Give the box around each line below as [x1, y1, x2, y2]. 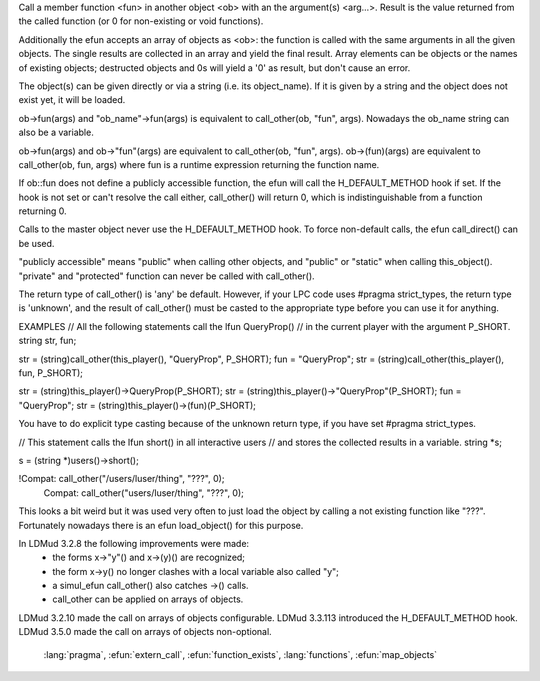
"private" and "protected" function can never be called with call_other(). [18, 270, 315, 282]
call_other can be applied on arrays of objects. [52, 593, 244, 605]
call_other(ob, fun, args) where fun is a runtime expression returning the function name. [18, 158, 380, 170]
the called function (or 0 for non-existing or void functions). [18, 15, 264, 27]
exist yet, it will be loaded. [18, 94, 126, 106]
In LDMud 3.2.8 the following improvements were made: [18, 537, 250, 549]
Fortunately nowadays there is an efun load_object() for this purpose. [18, 519, 304, 531]
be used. [18, 237, 55, 249]
